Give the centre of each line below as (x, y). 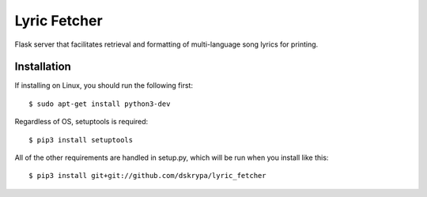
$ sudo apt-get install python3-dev (100, 104)
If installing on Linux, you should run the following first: (104, 85)
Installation (43, 67)
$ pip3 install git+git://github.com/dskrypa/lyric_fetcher (147, 176)
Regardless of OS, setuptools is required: (81, 122)
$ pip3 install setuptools (81, 140)
